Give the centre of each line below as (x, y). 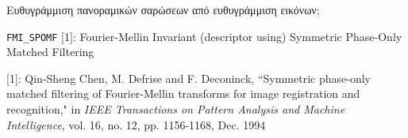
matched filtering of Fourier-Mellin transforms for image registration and (183, 93)
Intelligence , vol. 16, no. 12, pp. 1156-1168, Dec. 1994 (136, 124)
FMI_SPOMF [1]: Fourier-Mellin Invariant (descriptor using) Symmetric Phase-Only (204, 36)
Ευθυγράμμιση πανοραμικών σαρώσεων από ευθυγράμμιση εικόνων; (163, 9)
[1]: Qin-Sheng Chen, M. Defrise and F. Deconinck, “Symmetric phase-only (189, 78)
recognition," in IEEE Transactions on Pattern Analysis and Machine (176, 109)
